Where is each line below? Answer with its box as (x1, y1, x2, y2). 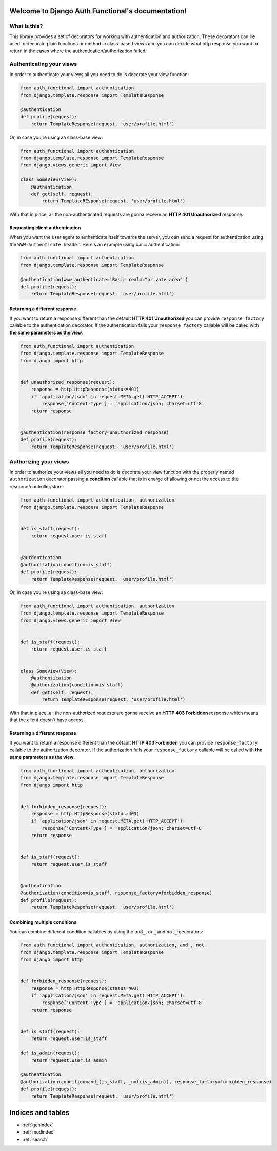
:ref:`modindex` (22, 1129, 55, 1135)
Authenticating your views (9, 61, 77, 68)
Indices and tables (9, 1108, 70, 1117)
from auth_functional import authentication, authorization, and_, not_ (20, 942, 207, 948)
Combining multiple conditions (9, 919, 77, 925)
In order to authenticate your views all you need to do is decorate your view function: (9, 71, 189, 77)
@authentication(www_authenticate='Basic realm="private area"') (20, 276, 188, 283)
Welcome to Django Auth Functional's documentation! (9, 7, 187, 15)
